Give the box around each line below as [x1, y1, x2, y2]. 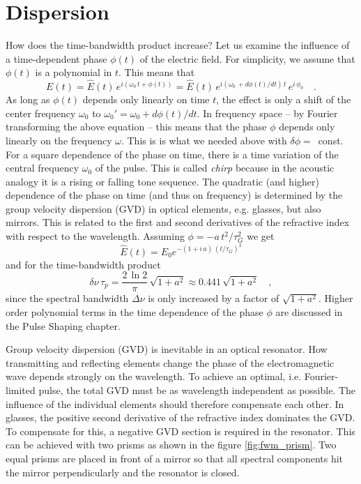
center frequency [6, 105, 76, 120]
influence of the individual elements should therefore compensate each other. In [6, 396, 344, 411]
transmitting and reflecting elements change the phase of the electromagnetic [6, 355, 335, 370]
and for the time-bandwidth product [6, 257, 161, 271]
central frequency [6, 160, 79, 175]
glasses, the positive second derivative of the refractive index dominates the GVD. [6, 410, 355, 425]
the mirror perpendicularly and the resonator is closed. [6, 464, 240, 479]
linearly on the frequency [6, 133, 112, 147]
